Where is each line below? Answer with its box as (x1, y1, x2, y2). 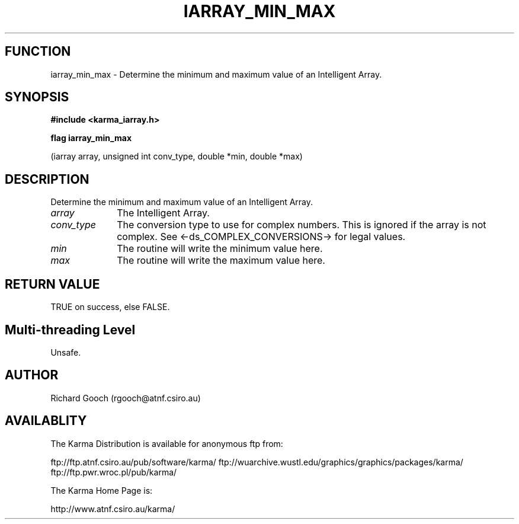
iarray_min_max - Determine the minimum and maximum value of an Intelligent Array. (50, 69, 382, 79)
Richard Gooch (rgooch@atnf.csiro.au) (50, 392, 201, 403)
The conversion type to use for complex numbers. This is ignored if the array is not (117, 219, 486, 231)
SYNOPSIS (5, 90, 69, 105)
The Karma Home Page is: (50, 485, 153, 496)
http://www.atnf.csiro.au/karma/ (50, 503, 175, 514)
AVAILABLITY (5, 413, 87, 429)
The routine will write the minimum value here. (117, 242, 323, 255)
